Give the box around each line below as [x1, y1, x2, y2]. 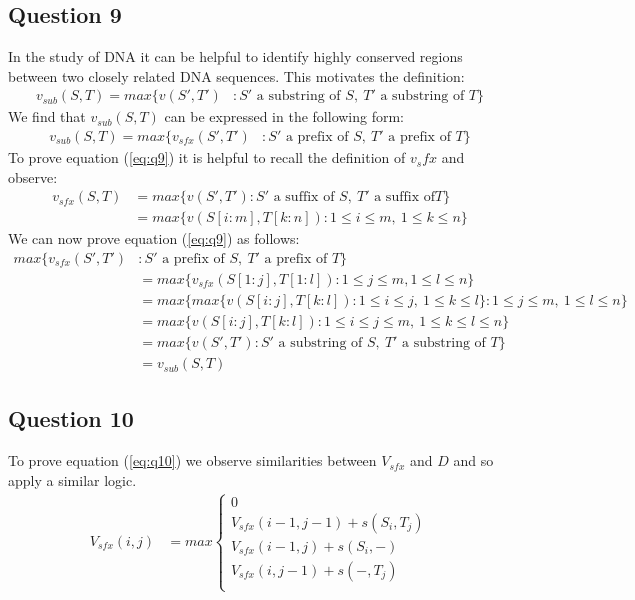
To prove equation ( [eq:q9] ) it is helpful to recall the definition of [8, 147, 406, 168]
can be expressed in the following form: [164, 106, 405, 127]
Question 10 [8, 403, 134, 434]
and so [453, 450, 494, 471]
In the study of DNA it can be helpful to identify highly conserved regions [8, 46, 463, 67]
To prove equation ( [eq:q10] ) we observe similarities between [8, 450, 377, 471]
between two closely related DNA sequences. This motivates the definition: [8, 65, 465, 86]
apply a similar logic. [8, 469, 137, 490]
